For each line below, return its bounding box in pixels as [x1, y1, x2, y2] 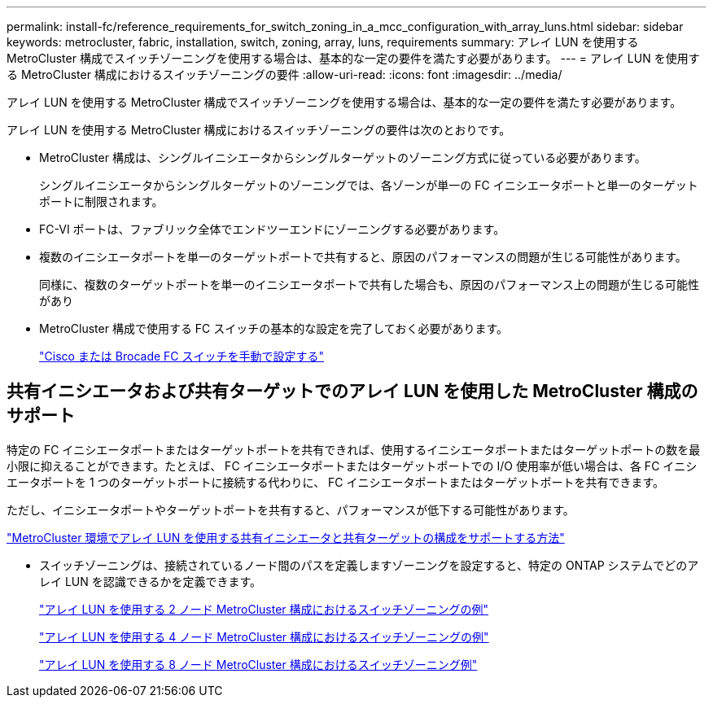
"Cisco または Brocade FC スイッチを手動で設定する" [39, 349, 325, 363]
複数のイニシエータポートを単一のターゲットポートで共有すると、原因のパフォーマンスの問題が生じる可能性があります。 [39, 250, 687, 264]
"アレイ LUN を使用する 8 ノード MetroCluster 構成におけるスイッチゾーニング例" [39, 657, 478, 671]
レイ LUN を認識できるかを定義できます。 [39, 574, 262, 588]
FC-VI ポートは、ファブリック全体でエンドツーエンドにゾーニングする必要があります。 [39, 222, 505, 236]
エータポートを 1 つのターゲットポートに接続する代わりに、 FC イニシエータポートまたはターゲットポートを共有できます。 [7, 474, 665, 489]
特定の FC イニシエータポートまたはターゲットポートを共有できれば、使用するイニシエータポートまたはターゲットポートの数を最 [7, 442, 701, 457]
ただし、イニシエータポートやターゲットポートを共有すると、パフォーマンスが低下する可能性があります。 [7, 502, 575, 517]
